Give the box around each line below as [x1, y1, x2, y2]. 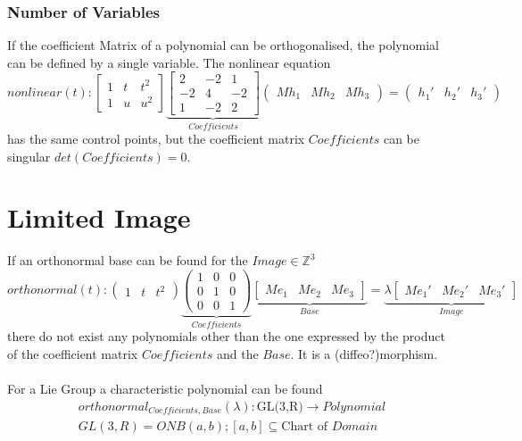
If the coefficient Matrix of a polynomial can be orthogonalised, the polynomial [7, 36, 439, 54]
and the [216, 345, 259, 363]
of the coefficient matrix [7, 345, 138, 363]
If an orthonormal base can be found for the [7, 251, 248, 270]
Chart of [281, 420, 328, 434]
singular [7, 146, 51, 165]
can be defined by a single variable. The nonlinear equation [7, 53, 331, 71]
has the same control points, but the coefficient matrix [7, 129, 305, 147]
